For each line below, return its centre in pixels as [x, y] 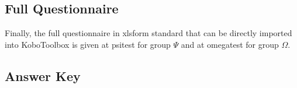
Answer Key [43, 75]
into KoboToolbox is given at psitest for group [88, 44]
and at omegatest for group [230, 44]
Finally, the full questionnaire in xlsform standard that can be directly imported [148, 33]
